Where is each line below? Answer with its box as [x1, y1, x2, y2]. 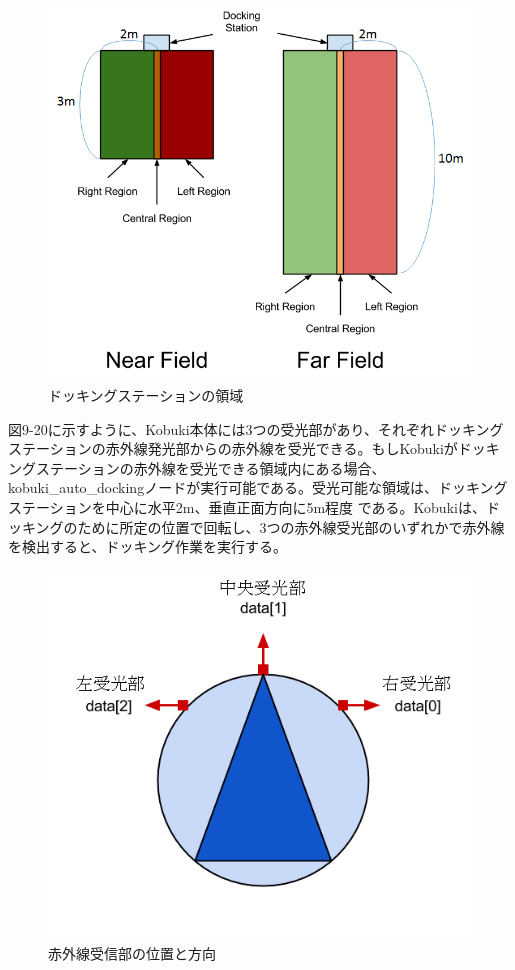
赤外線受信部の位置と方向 [48, 942, 216, 963]
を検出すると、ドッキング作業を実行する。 [8, 536, 288, 557]
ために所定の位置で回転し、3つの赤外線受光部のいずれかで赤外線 [77, 516, 505, 537]
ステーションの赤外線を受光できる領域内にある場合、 [35, 457, 386, 478]
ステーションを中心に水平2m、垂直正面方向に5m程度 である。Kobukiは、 [8, 497, 486, 518]
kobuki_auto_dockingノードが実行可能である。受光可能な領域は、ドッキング [8, 477, 508, 498]
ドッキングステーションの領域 [48, 385, 244, 406]
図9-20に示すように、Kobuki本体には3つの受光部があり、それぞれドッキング [8, 418, 504, 439]
